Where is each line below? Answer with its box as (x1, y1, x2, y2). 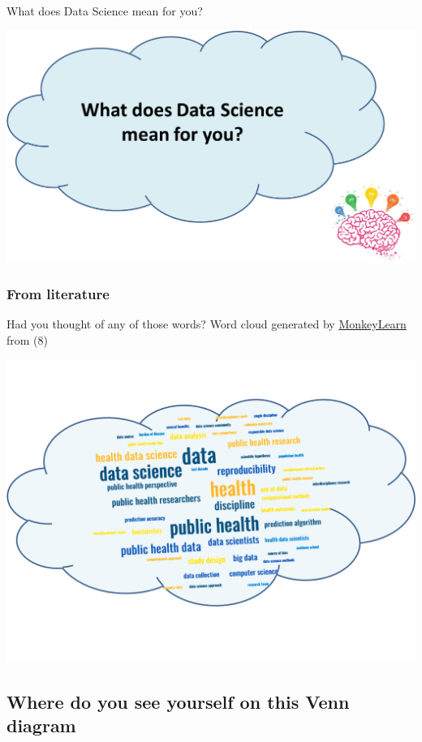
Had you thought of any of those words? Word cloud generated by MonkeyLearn (6, 315, 407, 332)
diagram (6, 713, 76, 737)
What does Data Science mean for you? (6, 2, 203, 19)
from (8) (6, 331, 48, 348)
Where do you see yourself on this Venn (6, 688, 350, 714)
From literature (6, 284, 110, 304)
